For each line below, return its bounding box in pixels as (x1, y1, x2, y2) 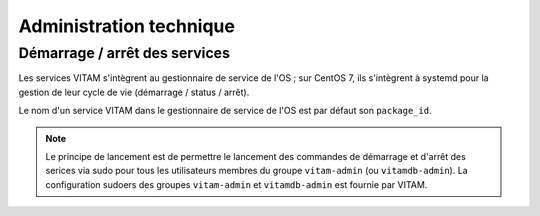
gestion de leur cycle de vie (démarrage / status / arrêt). (18, 86, 250, 98)
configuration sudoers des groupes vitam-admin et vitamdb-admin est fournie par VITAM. (45, 178, 428, 190)
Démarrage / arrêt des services (18, 44, 230, 62)
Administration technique (18, 15, 235, 37)
